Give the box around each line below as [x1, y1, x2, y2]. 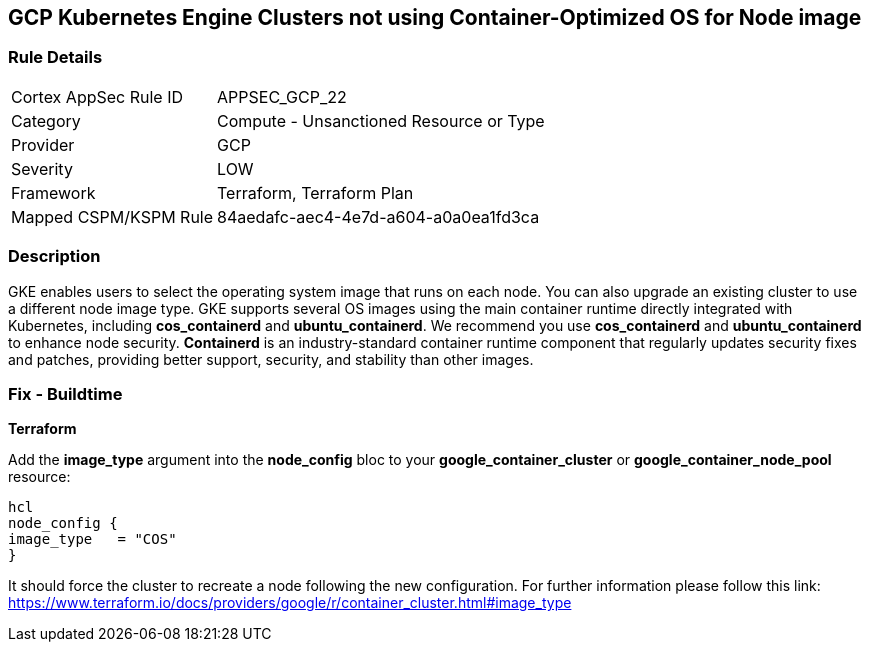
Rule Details [8, 47, 103, 68]
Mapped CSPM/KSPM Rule [11, 206, 214, 227]
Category [11, 110, 81, 131]
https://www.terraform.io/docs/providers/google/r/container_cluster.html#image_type [8, 594, 572, 612]
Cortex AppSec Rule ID [11, 86, 184, 107]
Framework [11, 182, 96, 203]
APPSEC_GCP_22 [217, 86, 347, 107]
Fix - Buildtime [8, 383, 123, 404]
